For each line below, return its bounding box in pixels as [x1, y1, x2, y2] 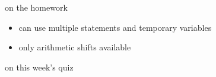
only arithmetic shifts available [18, 41, 131, 53]
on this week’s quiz [5, 60, 74, 73]
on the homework [5, 1, 68, 13]
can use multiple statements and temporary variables [18, 21, 212, 33]
